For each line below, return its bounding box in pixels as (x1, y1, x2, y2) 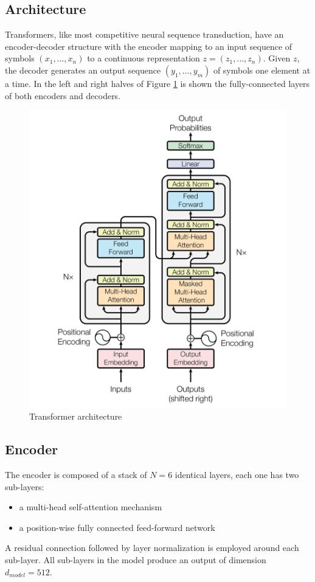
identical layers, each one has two (175, 468, 299, 481)
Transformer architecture (29, 410, 122, 423)
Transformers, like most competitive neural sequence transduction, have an (5, 28, 284, 41)
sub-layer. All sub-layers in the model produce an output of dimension (5, 553, 266, 566)
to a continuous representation (87, 52, 200, 64)
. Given (263, 52, 291, 64)
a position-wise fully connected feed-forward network (19, 521, 215, 533)
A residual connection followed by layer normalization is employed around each (5, 541, 299, 554)
